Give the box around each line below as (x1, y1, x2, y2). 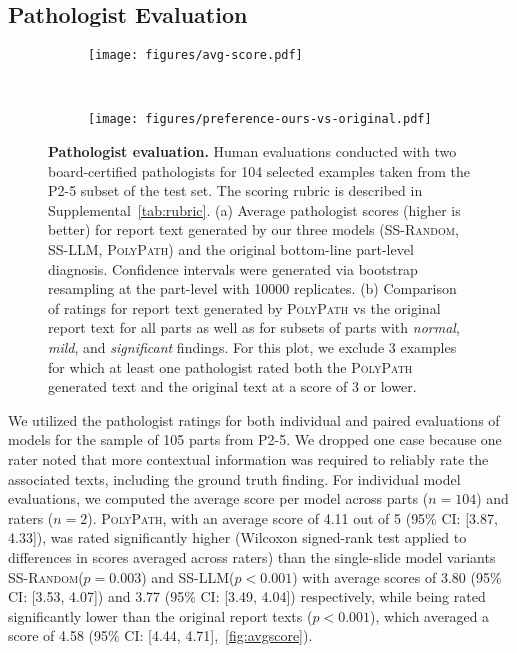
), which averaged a (370, 605, 490, 626)
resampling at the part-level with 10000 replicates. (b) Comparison (48, 278, 457, 299)
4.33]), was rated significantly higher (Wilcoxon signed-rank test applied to (8, 527, 467, 548)
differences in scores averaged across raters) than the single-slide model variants (8, 546, 496, 567)
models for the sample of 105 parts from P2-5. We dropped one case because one (8, 429, 502, 450)
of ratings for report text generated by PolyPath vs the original (48, 297, 441, 318)
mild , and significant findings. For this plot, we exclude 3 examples (48, 337, 457, 358)
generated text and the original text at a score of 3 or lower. (48, 376, 417, 397)
